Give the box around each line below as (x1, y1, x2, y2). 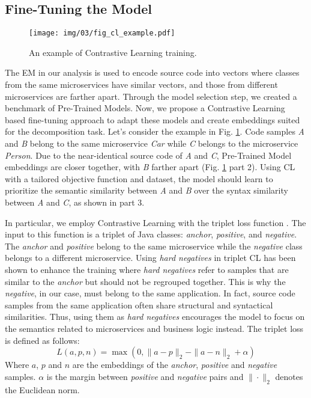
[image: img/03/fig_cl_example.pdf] (29, 29, 175, 38)
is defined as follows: (5, 334, 80, 346)
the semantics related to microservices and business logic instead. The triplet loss (5, 322, 304, 334)
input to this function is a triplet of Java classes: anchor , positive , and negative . (5, 228, 297, 240)
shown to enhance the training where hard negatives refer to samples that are (5, 263, 289, 275)
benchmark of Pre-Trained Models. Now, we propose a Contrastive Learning (5, 102, 285, 114)
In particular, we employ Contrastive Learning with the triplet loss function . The (5, 216, 306, 228)
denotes (275, 370, 303, 382)
